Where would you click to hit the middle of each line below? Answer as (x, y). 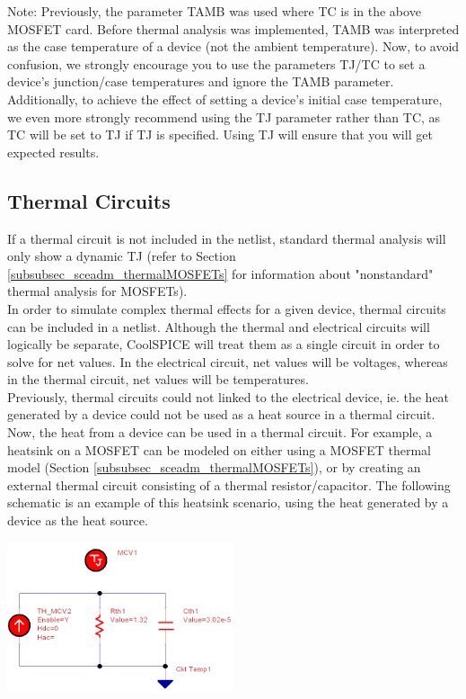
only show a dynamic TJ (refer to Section (122, 256)
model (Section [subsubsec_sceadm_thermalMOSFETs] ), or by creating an (214, 467)
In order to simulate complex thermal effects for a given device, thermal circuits (227, 308)
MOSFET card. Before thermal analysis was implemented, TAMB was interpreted (233, 28)
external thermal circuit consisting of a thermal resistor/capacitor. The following (229, 484)
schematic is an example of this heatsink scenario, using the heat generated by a (228, 502)
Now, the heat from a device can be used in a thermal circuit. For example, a (220, 432)
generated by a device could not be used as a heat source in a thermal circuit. (221, 414)
